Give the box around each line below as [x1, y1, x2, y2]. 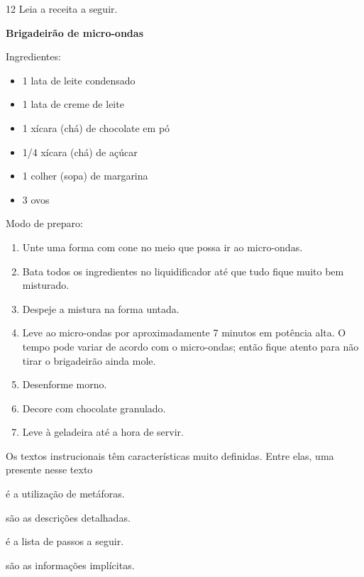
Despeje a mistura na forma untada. [22, 301, 180, 316]
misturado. [22, 277, 70, 292]
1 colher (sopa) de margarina [22, 168, 148, 183]
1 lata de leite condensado [22, 72, 136, 87]
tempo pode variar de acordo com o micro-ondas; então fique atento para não [22, 339, 359, 353]
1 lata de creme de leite [22, 97, 124, 111]
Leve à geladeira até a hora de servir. [22, 424, 184, 439]
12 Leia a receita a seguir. [6, 1, 118, 16]
